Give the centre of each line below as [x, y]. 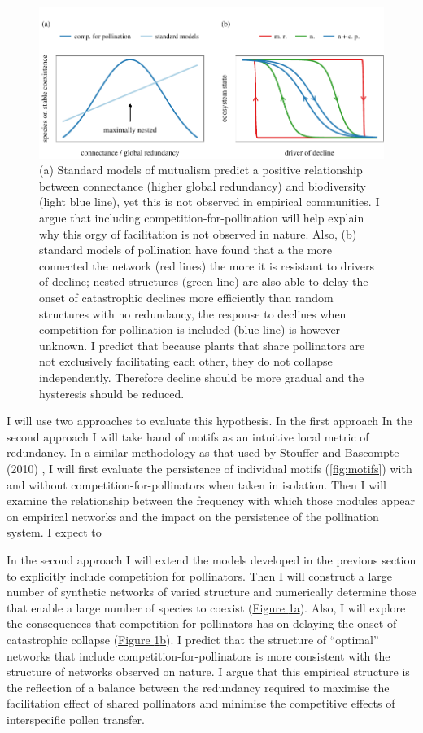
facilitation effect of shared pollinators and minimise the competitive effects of [201, 703]
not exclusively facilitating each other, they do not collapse [186, 361]
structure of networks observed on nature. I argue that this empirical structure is [208, 672]
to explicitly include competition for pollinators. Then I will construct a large [200, 575]
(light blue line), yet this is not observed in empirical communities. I [209, 202]
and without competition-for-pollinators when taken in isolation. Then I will [196, 484]
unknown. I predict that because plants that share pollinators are [202, 345]
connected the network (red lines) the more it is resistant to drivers [207, 265]
